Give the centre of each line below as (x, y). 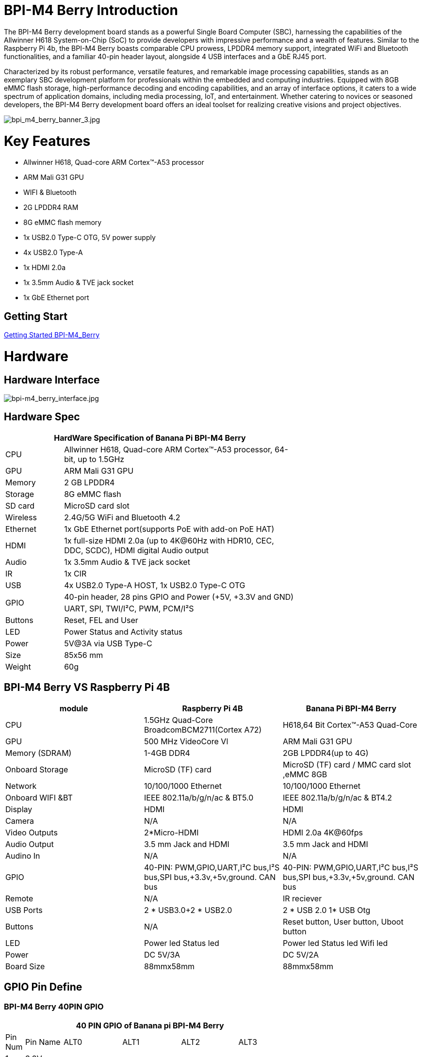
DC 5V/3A (162, 954)
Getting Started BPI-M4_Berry (52, 335)
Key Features (47, 141)
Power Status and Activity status (123, 632)
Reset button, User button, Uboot (343, 921)
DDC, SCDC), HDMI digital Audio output (136, 550)
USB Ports (24, 910)
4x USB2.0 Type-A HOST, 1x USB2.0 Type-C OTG (155, 585)
